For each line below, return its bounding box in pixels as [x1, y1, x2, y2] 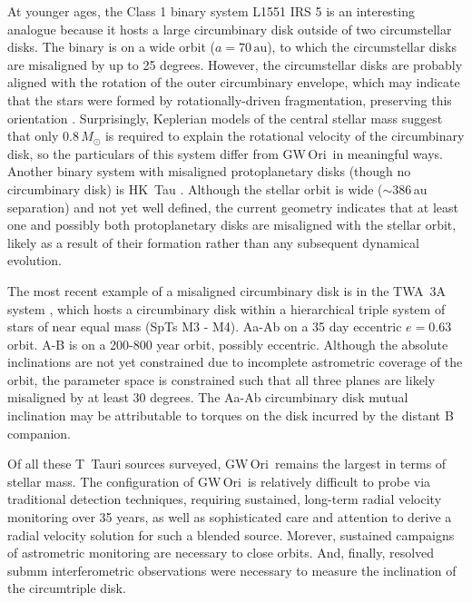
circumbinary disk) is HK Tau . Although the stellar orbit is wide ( [7, 179, 383, 198]
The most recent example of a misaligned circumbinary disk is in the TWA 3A [7, 281, 446, 300]
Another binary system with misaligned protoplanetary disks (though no [7, 162, 411, 181]
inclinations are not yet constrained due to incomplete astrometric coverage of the [7, 352, 463, 371]
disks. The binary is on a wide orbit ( [7, 37, 215, 56]
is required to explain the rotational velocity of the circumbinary [104, 126, 465, 145]
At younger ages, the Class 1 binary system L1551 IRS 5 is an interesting [7, 2, 415, 20]
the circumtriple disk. [7, 578, 126, 598]
